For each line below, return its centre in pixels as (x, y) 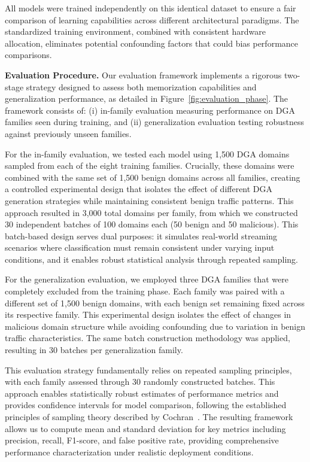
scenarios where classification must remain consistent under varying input (140, 247)
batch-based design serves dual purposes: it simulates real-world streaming (141, 235)
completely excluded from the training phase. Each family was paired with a (145, 291)
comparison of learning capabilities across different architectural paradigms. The (152, 19)
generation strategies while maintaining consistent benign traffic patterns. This (149, 200)
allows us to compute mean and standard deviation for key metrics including (145, 428)
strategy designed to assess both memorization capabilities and (141, 86)
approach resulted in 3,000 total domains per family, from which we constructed (151, 212)
